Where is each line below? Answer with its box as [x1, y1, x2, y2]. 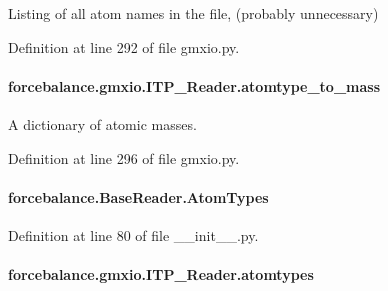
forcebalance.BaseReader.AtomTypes [8, 186, 269, 207]
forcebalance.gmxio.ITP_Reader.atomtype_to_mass [8, 75, 381, 96]
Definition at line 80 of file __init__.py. [8, 224, 259, 245]
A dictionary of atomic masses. [8, 113, 197, 134]
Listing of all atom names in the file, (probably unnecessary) [8, 3, 379, 23]
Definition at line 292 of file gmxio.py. [8, 36, 240, 57]
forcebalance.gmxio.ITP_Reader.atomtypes [8, 264, 314, 285]
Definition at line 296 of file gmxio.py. [8, 147, 240, 168]
